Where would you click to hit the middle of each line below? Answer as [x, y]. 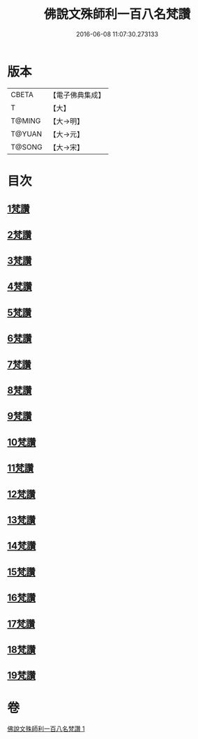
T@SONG [27, 147]
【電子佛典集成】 [77, 95]
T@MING [26, 121]
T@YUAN [26, 133]
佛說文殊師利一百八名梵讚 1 [46, 729]
